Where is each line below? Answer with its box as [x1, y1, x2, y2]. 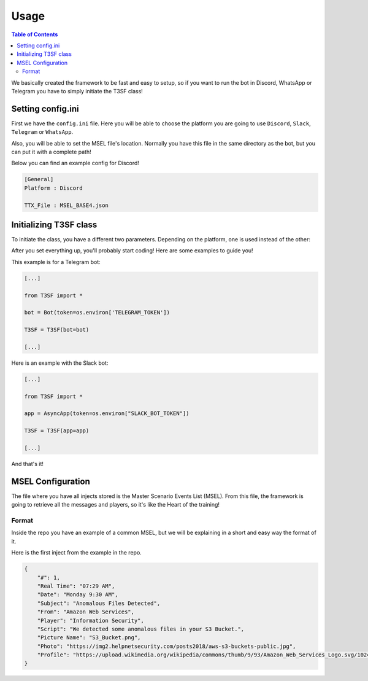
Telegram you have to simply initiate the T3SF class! [11, 87, 144, 95]
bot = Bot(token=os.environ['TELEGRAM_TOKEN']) [24, 309, 170, 316]
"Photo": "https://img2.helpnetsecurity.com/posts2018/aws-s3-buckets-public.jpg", [37, 642, 296, 650]
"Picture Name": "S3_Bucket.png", [37, 634, 141, 641]
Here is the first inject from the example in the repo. [11, 549, 142, 556]
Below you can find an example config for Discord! [11, 160, 139, 167]
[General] [24, 176, 54, 183]
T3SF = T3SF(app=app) [24, 427, 90, 434]
